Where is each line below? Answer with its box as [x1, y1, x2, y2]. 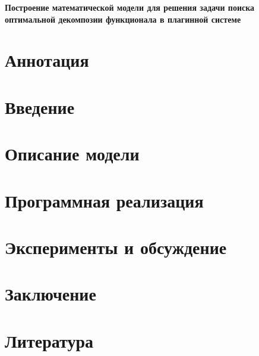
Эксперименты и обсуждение [5, 234, 227, 259]
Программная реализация [5, 188, 204, 212]
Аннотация [5, 48, 89, 72]
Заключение [5, 281, 96, 306]
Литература [5, 328, 93, 352]
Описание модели [5, 141, 140, 166]
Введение [5, 94, 75, 119]
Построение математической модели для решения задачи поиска [5, 1, 255, 13]
